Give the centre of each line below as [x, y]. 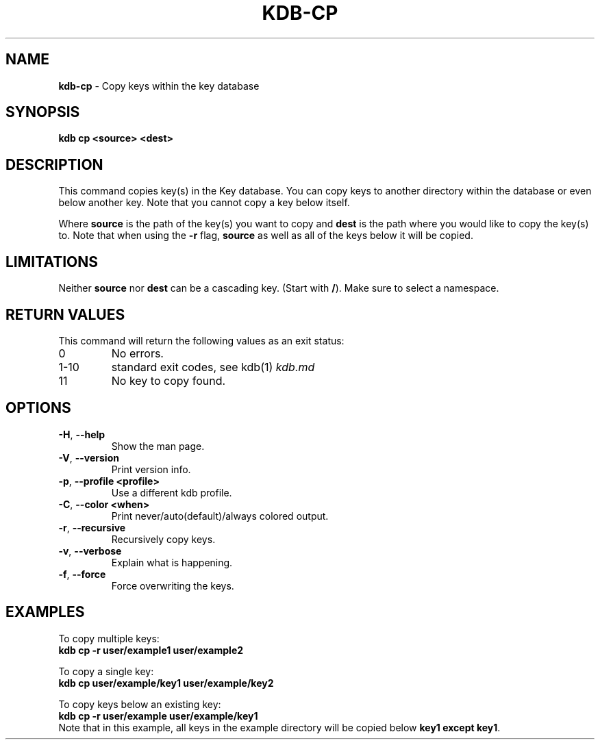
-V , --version [89, 457]
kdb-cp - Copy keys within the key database [159, 86]
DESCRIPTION [54, 164]
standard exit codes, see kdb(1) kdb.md [213, 367]
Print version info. [151, 469]
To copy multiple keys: [109, 638]
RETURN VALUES [65, 314]
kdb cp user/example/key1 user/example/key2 [166, 683]
